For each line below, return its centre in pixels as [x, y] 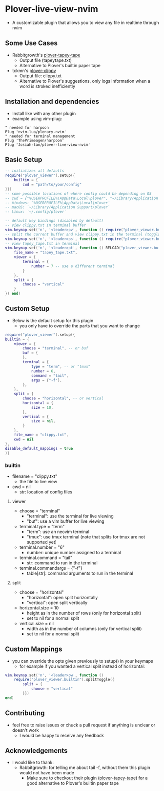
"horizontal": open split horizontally [62, 597]
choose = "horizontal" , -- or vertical [63, 398]
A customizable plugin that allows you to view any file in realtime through [85, 23]
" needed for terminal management [40, 136]
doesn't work [25, 730]
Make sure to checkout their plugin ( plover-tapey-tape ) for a [87, 778]
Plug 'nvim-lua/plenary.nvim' [36, 132]
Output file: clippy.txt [41, 76]
